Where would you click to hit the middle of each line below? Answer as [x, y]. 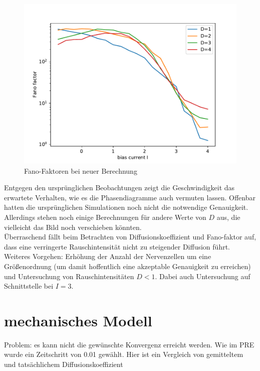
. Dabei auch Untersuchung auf [203, 276]
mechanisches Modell [78, 320]
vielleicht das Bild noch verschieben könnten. [73, 227]
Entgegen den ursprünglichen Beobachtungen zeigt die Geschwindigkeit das [119, 188]
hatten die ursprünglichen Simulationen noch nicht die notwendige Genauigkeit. [126, 207]
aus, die [228, 217]
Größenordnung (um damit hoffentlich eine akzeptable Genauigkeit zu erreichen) [127, 266]
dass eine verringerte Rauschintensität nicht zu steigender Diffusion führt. [117, 246]
